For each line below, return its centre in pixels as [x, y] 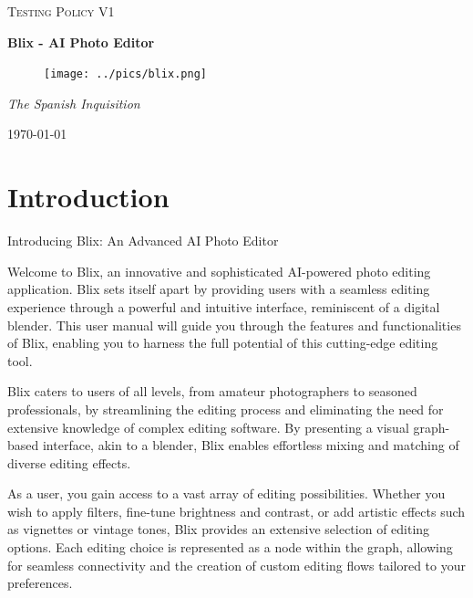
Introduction [88, 197]
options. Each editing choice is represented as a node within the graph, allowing [230, 547]
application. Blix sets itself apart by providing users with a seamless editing [219, 289]
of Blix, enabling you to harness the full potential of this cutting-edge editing [223, 343]
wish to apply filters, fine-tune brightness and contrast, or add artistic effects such [236, 511]
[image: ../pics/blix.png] [125, 74]
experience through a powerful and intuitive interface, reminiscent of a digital [224, 306]
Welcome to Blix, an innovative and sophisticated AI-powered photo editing [219, 271]
